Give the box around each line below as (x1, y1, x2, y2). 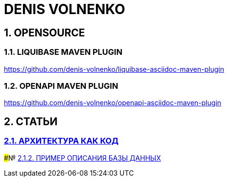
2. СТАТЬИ (4, 115, 58, 128)
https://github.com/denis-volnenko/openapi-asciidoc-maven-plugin (4, 99, 222, 107)
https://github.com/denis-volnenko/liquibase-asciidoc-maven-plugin (4, 65, 224, 73)
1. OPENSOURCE (4, 26, 85, 39)
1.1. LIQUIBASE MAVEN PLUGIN (4, 47, 123, 57)
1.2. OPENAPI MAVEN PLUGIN (4, 81, 118, 91)
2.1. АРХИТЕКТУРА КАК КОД (4, 136, 119, 146)
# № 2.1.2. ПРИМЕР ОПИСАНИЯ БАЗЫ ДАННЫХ (4, 153, 161, 162)
